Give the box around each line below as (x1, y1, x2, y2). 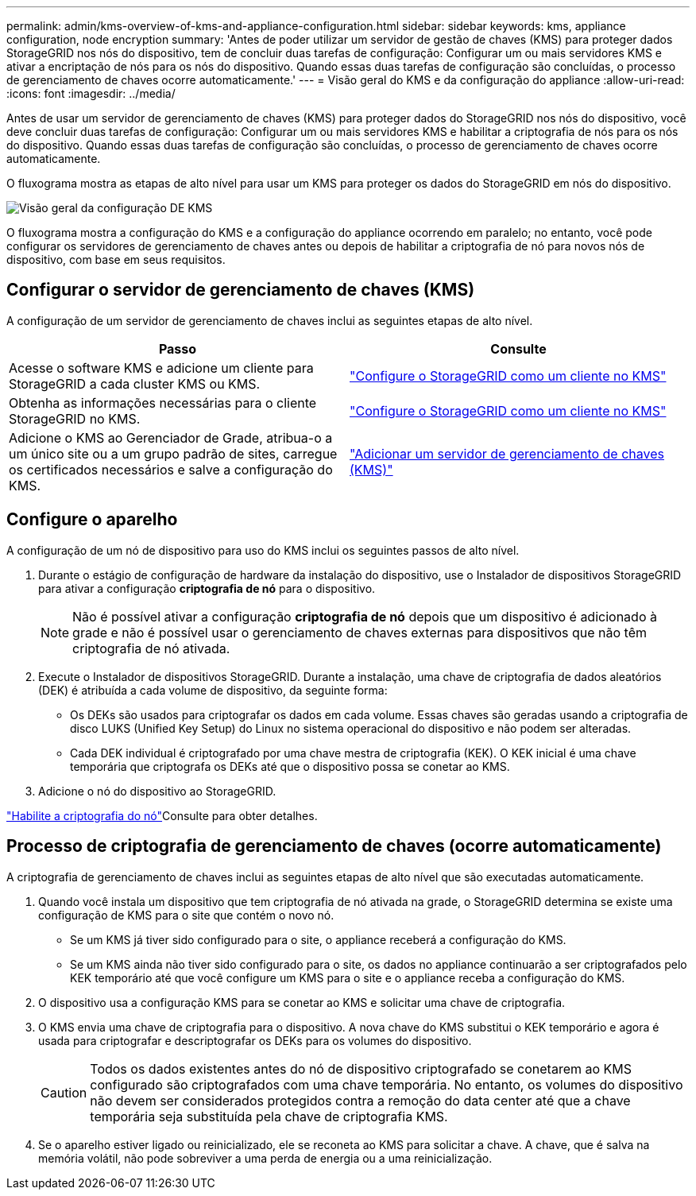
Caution (41, 1084, 87, 1101)
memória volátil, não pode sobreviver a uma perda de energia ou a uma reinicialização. (38, 1151, 493, 1165)
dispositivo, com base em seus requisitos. (6, 253, 226, 266)
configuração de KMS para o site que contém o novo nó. (38, 908, 334, 922)
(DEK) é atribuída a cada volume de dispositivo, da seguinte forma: (38, 683, 388, 697)
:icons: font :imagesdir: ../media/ (6, 87, 176, 100)
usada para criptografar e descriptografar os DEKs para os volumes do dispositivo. (38, 1033, 472, 1047)
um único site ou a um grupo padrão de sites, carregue (9, 445, 338, 462)
